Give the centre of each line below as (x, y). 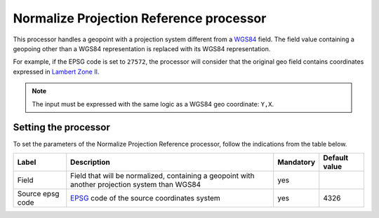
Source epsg (38, 193)
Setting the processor (61, 127)
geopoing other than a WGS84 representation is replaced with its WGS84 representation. (142, 48)
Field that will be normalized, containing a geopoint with (163, 175)
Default (336, 158)
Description (90, 162)
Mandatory (297, 162)
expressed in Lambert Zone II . (56, 71)
